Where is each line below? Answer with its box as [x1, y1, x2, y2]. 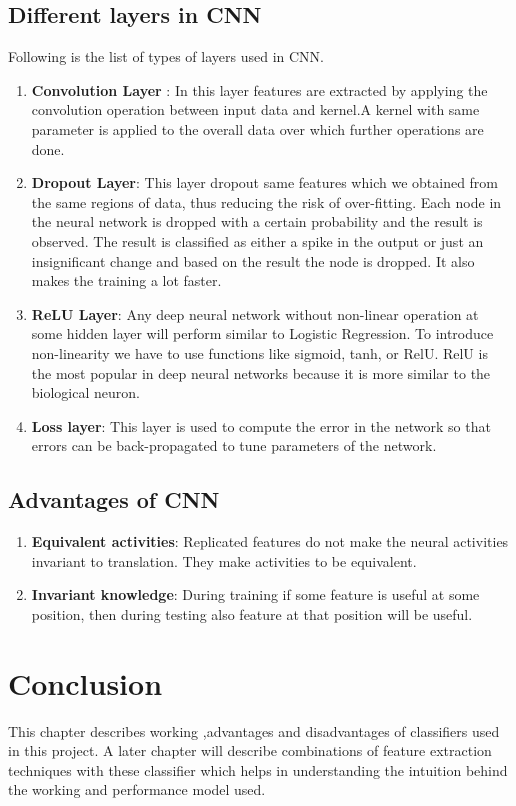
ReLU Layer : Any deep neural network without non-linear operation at [31, 303, 479, 324]
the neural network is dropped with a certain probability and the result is [31, 211, 483, 232]
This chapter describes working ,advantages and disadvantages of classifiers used [8, 720, 500, 741]
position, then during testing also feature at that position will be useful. [31, 603, 473, 624]
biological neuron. [31, 382, 140, 403]
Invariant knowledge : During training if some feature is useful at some [31, 584, 480, 605]
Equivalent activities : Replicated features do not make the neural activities [31, 531, 509, 552]
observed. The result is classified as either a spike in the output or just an [31, 230, 484, 251]
